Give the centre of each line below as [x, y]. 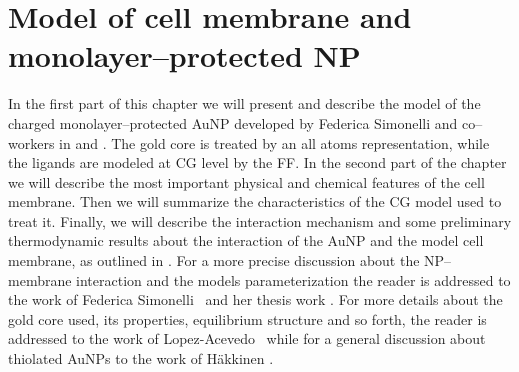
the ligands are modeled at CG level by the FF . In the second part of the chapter [257, 162]
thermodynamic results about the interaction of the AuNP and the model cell [246, 240]
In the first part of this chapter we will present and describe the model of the [244, 103]
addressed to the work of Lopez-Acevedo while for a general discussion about [247, 338]
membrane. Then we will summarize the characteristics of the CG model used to [255, 201]
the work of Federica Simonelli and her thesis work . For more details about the [255, 299]
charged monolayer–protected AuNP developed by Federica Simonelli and [233, 122]
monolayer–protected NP [184, 55]
